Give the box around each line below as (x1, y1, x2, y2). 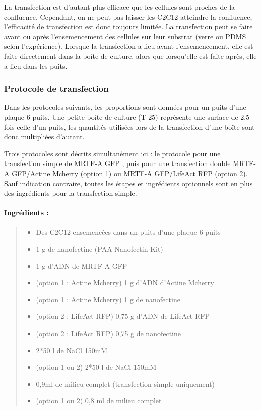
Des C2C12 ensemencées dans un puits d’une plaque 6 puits (36, 226, 221, 237)
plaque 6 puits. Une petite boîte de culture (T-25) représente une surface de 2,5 (4, 111, 250, 122)
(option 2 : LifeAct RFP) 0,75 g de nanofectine (36, 328, 181, 339)
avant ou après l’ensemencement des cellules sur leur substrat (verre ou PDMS (4, 31, 246, 41)
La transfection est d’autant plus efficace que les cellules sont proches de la (4, 2, 235, 12)
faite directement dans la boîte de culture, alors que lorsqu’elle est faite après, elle (4, 50, 257, 61)
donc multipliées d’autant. (4, 131, 85, 142)
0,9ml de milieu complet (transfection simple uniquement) (36, 378, 215, 389)
